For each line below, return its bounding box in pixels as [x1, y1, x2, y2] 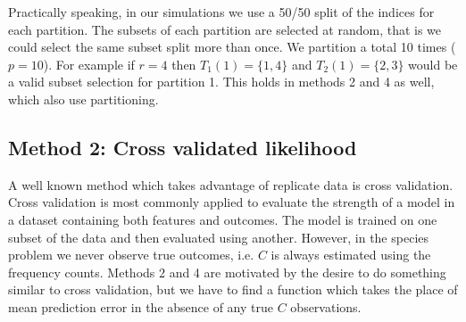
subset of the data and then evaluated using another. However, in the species [8, 227, 429, 246]
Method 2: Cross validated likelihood [8, 133, 357, 161]
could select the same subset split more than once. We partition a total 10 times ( [8, 37, 456, 56]
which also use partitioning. [8, 89, 159, 108]
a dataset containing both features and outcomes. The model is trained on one [8, 210, 437, 228]
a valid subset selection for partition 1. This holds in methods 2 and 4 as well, [8, 72, 435, 91]
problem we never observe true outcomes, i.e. [8, 245, 254, 264]
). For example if [43, 54, 135, 73]
